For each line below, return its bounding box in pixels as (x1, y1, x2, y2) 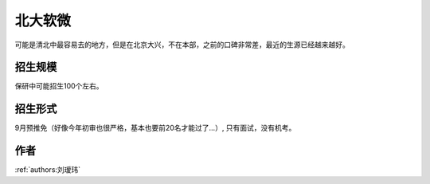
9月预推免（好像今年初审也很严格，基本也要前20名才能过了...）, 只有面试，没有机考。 (14, 123, 296, 133)
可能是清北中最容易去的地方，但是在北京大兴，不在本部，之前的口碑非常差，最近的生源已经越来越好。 (14, 40, 350, 49)
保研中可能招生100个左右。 (14, 81, 104, 91)
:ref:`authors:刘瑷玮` (14, 165, 81, 174)
